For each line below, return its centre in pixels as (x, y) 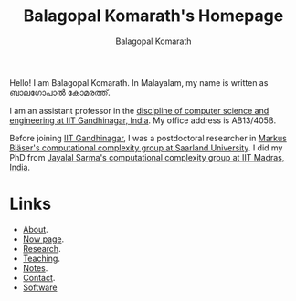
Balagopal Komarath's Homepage (153, 16)
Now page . (43, 239)
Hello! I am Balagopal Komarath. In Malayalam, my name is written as (139, 82)
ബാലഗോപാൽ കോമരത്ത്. (60, 92)
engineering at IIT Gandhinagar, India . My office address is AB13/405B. (143, 120)
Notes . (35, 268)
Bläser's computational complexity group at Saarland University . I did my (146, 148)
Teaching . (42, 258)
